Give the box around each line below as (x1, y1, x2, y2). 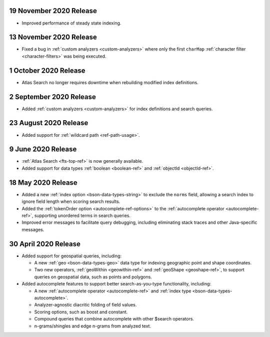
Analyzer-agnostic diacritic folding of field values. (34, 302, 137, 308)
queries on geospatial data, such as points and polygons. (34, 273, 152, 280)
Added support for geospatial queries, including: (21, 253, 122, 259)
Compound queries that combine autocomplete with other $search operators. (34, 316, 194, 322)
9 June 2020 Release (9, 145, 77, 154)
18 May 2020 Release (9, 178, 77, 187)
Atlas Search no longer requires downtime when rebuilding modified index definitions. (21, 79, 198, 85)
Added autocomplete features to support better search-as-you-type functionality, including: (21, 281, 211, 287)
